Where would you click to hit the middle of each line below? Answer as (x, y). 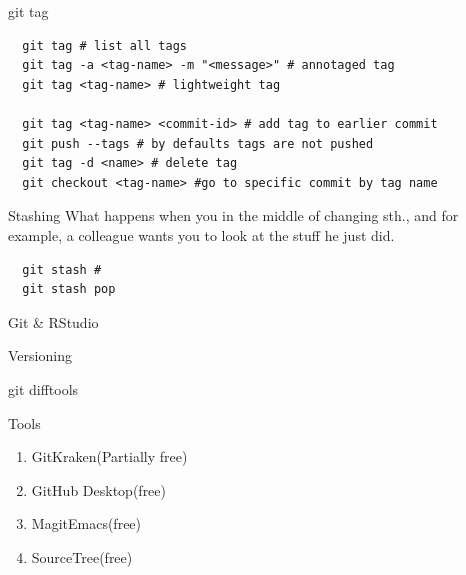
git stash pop (69, 289)
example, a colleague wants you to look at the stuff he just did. (201, 234)
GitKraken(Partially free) (109, 456)
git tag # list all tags (104, 45)
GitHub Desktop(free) (99, 489)
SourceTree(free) (82, 556)
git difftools (43, 388)
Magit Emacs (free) (86, 523)
